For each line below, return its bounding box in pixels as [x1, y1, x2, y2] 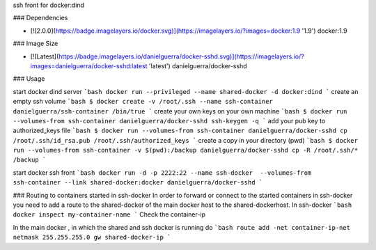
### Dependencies [13, 14, 68, 22]
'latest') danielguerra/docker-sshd [148, 61, 247, 70]
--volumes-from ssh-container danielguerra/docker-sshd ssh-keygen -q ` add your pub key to [13, 116, 326, 125]
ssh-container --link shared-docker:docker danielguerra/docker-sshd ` [13, 178, 263, 187]
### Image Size [13, 39, 58, 48]
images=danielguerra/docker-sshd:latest [30, 61, 148, 70]
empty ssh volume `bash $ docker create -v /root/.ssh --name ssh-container [13, 97, 273, 106]
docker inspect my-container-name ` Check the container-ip [13, 210, 205, 219]
